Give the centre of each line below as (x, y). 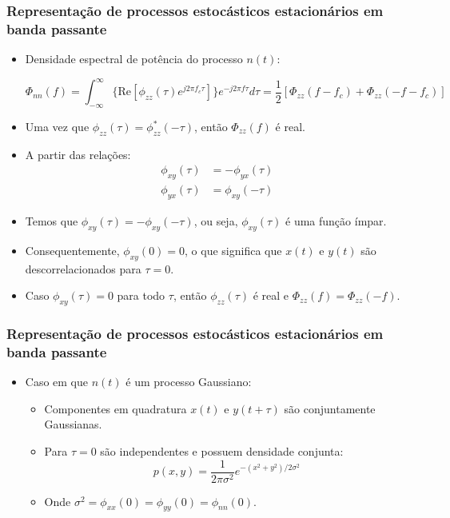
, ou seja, (216, 221)
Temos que (52, 221)
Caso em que (57, 382)
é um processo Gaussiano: (189, 382)
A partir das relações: (78, 154)
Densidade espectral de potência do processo (134, 59)
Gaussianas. (73, 424)
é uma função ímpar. (336, 221)
